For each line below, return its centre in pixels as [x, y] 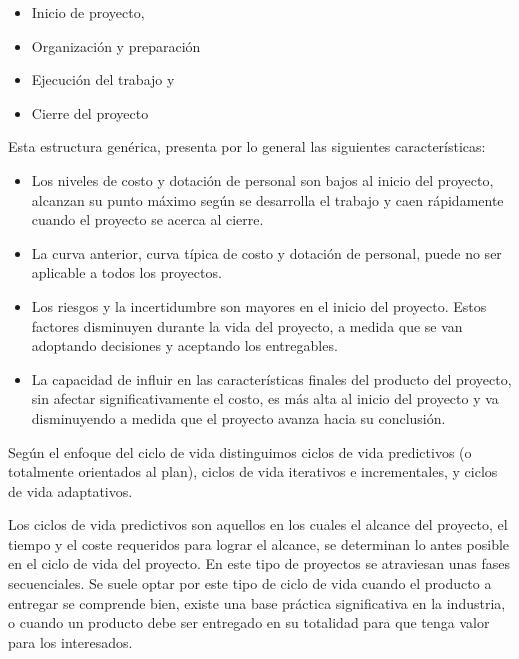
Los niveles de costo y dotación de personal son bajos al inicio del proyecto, [262, 179]
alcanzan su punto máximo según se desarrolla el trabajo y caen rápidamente [267, 199]
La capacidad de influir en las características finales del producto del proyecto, [271, 378]
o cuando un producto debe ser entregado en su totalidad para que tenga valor [249, 622]
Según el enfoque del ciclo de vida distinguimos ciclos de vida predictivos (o [240, 451]
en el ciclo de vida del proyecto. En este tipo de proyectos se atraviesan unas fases [259, 563]
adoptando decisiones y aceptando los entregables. [184, 345]
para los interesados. [70, 641]
